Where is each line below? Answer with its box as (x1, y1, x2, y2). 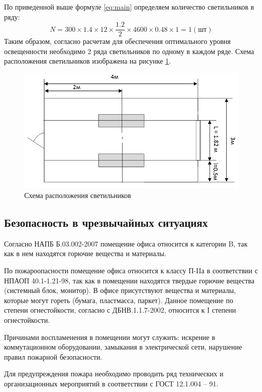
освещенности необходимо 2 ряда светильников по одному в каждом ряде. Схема (4, 45, 254, 56)
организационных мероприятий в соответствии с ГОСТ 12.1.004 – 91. (4, 378, 219, 388)
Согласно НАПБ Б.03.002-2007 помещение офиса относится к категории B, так (4, 238, 248, 249)
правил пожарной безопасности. (4, 351, 102, 362)
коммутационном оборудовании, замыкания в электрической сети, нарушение (4, 341, 242, 352)
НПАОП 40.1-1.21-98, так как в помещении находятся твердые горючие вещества (4, 275, 254, 285)
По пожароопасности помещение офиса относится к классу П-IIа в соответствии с (4, 265, 258, 276)
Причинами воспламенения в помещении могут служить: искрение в (4, 331, 216, 342)
